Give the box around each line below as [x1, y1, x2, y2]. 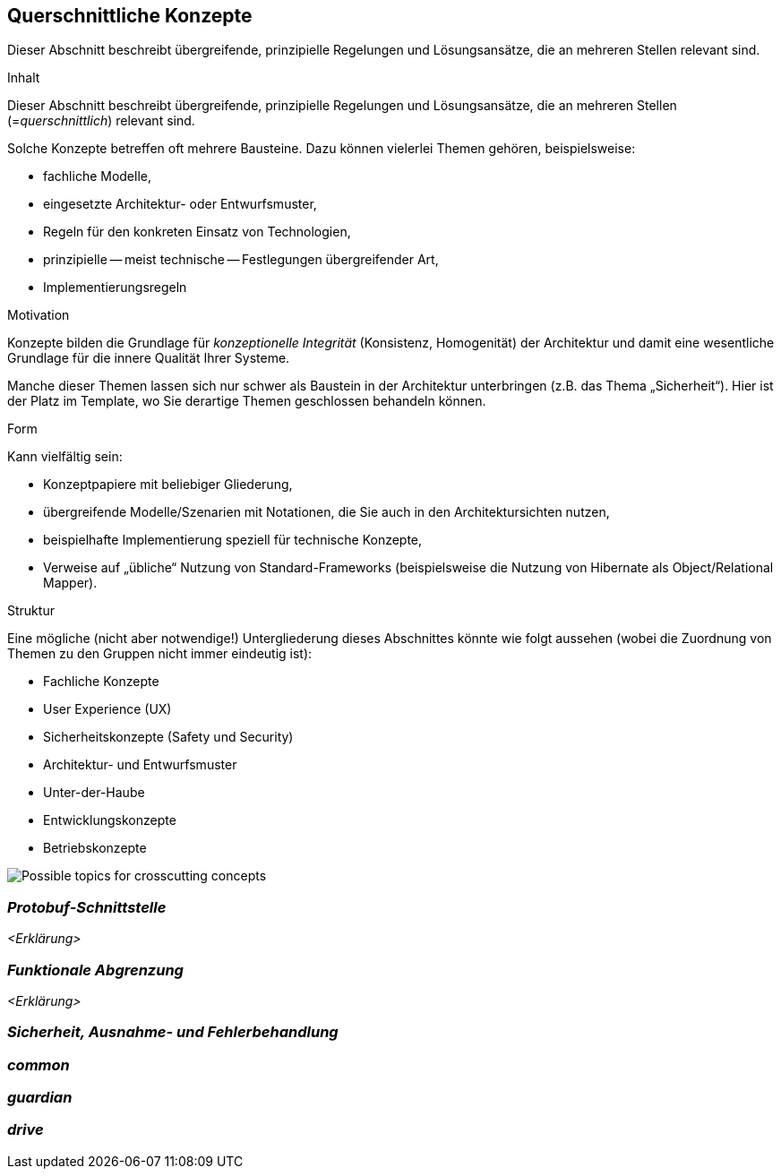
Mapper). [43, 575, 98, 591]
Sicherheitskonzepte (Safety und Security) [43, 729, 294, 745]
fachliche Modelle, [43, 168, 152, 185]
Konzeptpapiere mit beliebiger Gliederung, [43, 476, 293, 493]
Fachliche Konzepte [43, 674, 159, 690]
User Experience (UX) [43, 701, 172, 717]
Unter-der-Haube [43, 785, 145, 801]
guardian [7, 1088, 73, 1107]
